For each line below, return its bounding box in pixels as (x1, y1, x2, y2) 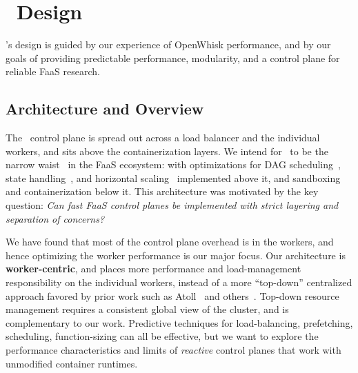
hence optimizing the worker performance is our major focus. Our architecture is (6, 248, 346, 262)
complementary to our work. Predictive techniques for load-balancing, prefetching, (6, 315, 353, 330)
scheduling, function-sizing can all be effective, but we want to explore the (6, 329, 319, 343)
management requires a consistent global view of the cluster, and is (6, 302, 289, 316)
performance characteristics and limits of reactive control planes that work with (6, 343, 341, 357)
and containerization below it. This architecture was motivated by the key (6, 184, 319, 199)
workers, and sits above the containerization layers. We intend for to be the (6, 143, 328, 158)
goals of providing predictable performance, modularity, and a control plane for (6, 50, 340, 65)
